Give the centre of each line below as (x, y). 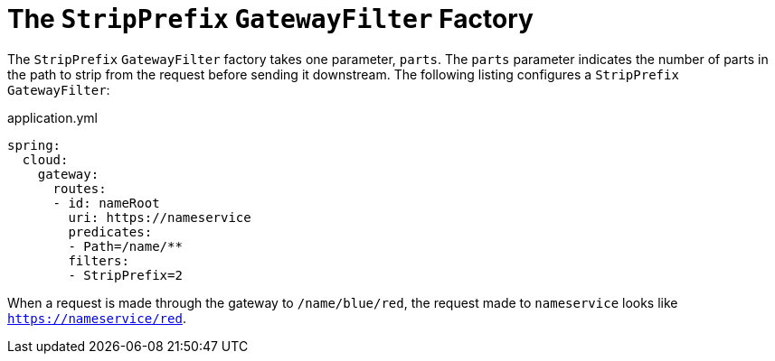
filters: (99, 260)
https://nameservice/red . (97, 318)
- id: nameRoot (106, 203)
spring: (34, 145)
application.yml (52, 117)
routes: (80, 188)
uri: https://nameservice (160, 217)
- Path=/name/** (125, 246)
